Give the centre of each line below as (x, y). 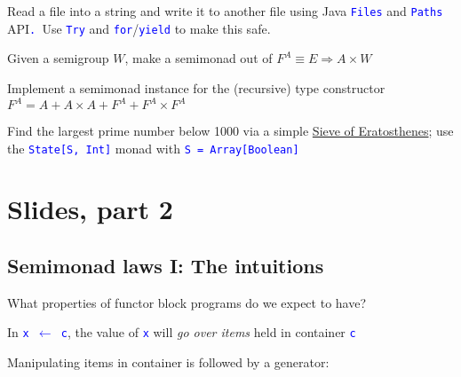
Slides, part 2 (90, 209)
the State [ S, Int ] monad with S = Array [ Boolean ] (153, 148)
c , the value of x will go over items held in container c (208, 332)
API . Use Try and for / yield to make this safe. (139, 28)
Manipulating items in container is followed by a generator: (168, 362)
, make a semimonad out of (199, 58)
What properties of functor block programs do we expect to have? (187, 302)
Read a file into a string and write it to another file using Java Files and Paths (225, 11)
